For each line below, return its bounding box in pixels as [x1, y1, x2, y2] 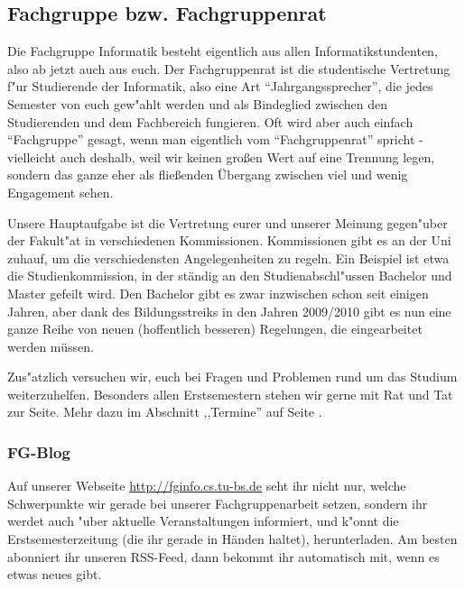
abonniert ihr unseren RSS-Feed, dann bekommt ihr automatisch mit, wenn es [7, 547, 440, 566]
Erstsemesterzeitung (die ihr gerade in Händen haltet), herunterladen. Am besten [7, 529, 458, 548]
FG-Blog [7, 441, 70, 463]
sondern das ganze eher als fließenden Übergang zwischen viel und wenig [7, 165, 408, 184]
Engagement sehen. [7, 182, 114, 201]
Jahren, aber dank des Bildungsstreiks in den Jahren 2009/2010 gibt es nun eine [7, 301, 451, 320]
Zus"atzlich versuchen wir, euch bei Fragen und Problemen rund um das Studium [7, 367, 458, 386]
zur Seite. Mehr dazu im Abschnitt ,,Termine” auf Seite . [7, 402, 322, 421]
